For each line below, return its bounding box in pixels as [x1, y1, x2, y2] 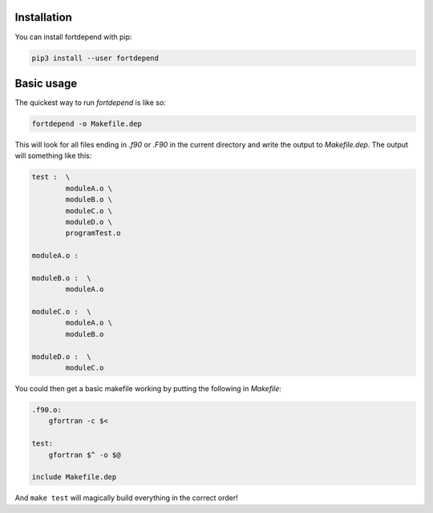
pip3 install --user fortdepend [31, 53, 160, 63]
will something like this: [14, 151, 92, 160]
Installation [14, 10, 72, 24]
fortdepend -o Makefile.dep [31, 119, 142, 128]
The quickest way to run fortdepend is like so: [14, 98, 166, 107]
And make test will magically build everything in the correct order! [14, 493, 238, 503]
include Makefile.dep [31, 473, 117, 482]
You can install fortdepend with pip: [14, 32, 132, 42]
